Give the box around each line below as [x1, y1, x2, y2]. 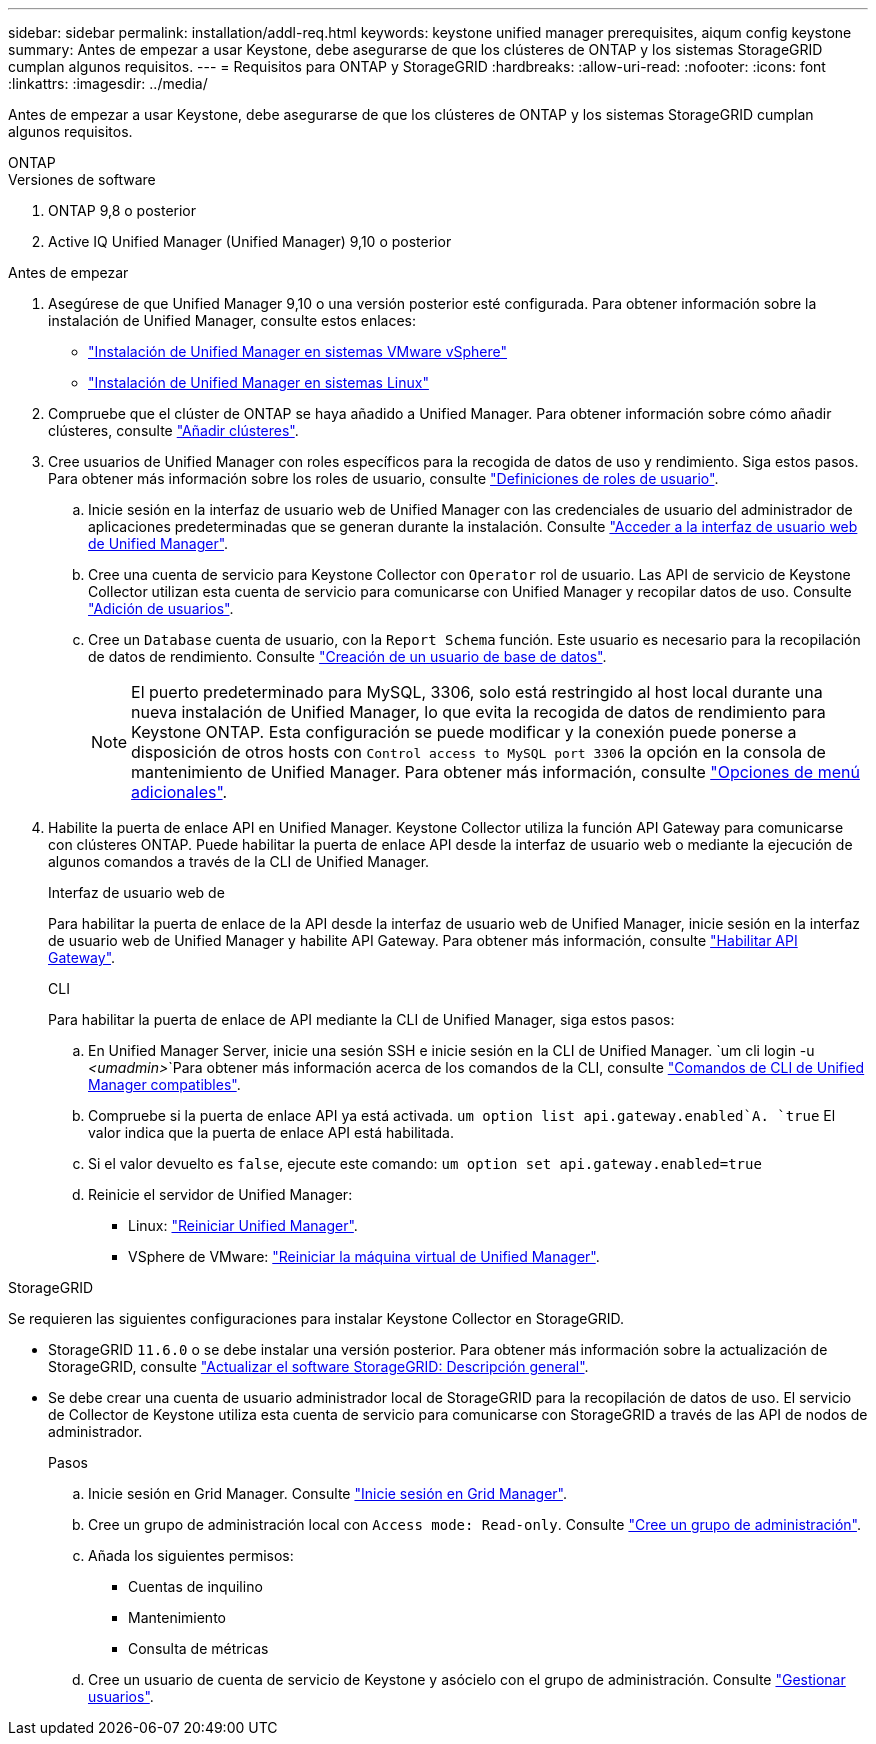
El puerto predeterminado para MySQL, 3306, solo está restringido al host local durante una [131, 682, 823, 702]
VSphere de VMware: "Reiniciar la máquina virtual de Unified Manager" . [128, 1248, 600, 1265]
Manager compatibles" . [88, 1076, 241, 1093]
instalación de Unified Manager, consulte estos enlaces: [48, 312, 417, 329]
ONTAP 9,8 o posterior [48, 202, 197, 219]
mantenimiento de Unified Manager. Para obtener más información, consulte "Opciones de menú [131, 762, 860, 782]
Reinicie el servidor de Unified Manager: [88, 1186, 353, 1203]
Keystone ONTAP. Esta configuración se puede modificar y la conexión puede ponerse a [131, 722, 797, 742]
